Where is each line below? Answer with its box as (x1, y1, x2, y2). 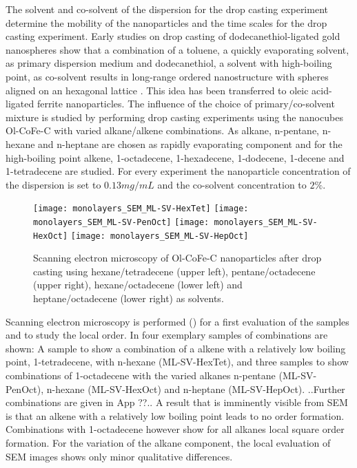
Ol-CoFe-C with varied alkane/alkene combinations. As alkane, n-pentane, (6, 123, 319, 138)
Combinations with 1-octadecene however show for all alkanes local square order (6, 422, 345, 436)
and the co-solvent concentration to (157, 177, 307, 191)
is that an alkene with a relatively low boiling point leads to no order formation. (6, 408, 345, 423)
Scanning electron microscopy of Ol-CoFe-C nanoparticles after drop (33, 251, 322, 265)
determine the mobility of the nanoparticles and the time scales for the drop (6, 15, 327, 30)
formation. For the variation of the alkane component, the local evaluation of (6, 436, 331, 449)
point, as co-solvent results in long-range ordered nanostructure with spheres (6, 69, 329, 83)
